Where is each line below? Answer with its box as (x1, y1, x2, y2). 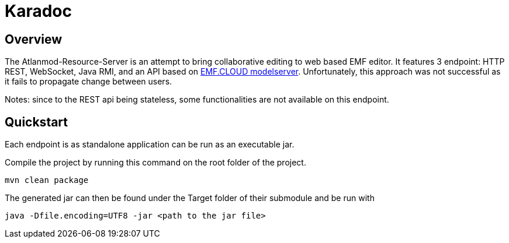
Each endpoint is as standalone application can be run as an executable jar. (5, 139, 295, 150)
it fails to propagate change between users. (5, 76, 172, 87)
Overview (5, 31, 63, 47)
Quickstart (5, 114, 68, 129)
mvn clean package (5, 175, 89, 185)
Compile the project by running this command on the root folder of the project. (5, 157, 306, 168)
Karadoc (5, 1, 72, 21)
